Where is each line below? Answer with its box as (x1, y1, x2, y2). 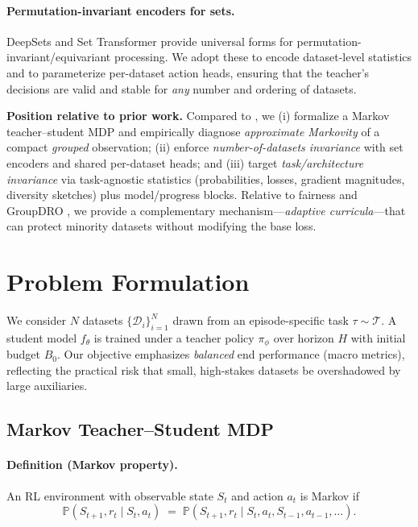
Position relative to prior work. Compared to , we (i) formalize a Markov (6, 107, 390, 124)
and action (231, 487, 283, 504)
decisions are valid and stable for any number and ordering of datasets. (6, 80, 357, 97)
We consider (6, 312, 67, 329)
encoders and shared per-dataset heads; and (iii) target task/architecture (6, 154, 364, 171)
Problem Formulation (6, 265, 250, 298)
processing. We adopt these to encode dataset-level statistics (114, 48, 412, 65)
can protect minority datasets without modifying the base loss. (6, 218, 317, 234)
